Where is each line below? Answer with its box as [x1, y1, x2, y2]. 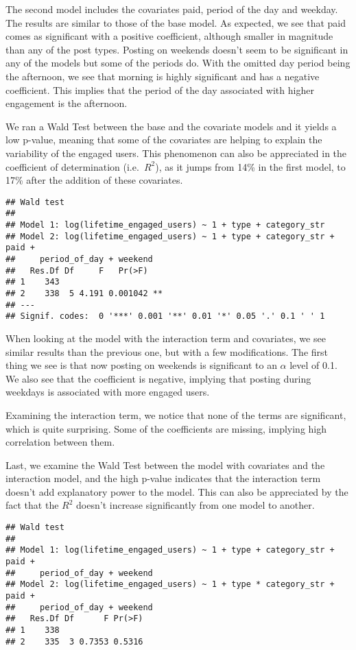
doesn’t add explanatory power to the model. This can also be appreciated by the [5, 484, 348, 498]
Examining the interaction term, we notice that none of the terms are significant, [5, 407, 346, 422]
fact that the [5, 498, 59, 512]
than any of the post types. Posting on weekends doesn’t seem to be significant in [5, 42, 348, 56]
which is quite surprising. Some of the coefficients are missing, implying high [5, 421, 327, 435]
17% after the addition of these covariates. [5, 173, 183, 187]
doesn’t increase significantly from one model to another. [76, 498, 315, 512]
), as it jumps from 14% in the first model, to [155, 159, 346, 173]
